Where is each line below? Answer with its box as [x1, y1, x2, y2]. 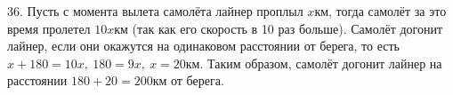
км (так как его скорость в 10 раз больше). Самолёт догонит [114, 19, 443, 37]
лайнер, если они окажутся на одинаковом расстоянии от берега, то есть [7, 36, 400, 55]
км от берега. [152, 71, 224, 90]
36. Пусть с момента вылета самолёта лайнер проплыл [7, 2, 303, 20]
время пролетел [7, 19, 91, 37]
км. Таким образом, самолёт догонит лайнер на [185, 53, 442, 72]
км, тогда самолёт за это [314, 2, 447, 20]
